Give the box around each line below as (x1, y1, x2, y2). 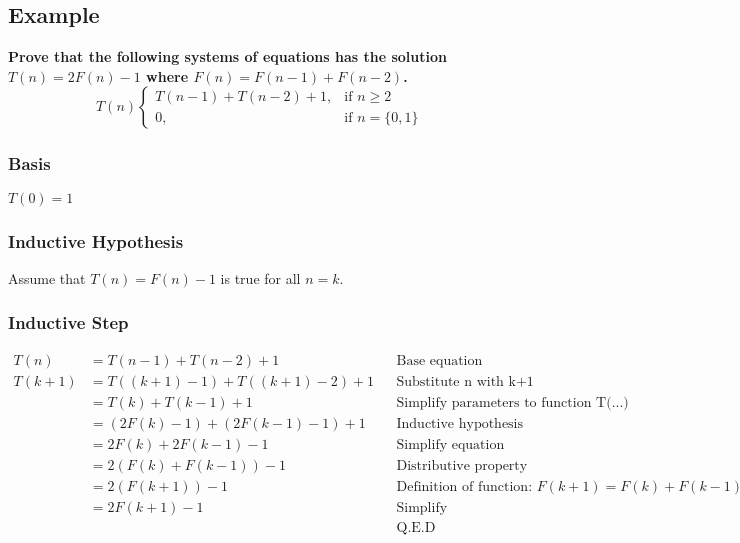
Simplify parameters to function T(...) (396, 395, 629, 410)
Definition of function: (396, 479, 533, 494)
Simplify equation (396, 437, 505, 452)
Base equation (396, 353, 483, 368)
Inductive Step (8, 310, 129, 335)
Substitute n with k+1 (396, 374, 534, 389)
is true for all (220, 267, 301, 288)
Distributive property (396, 458, 528, 473)
